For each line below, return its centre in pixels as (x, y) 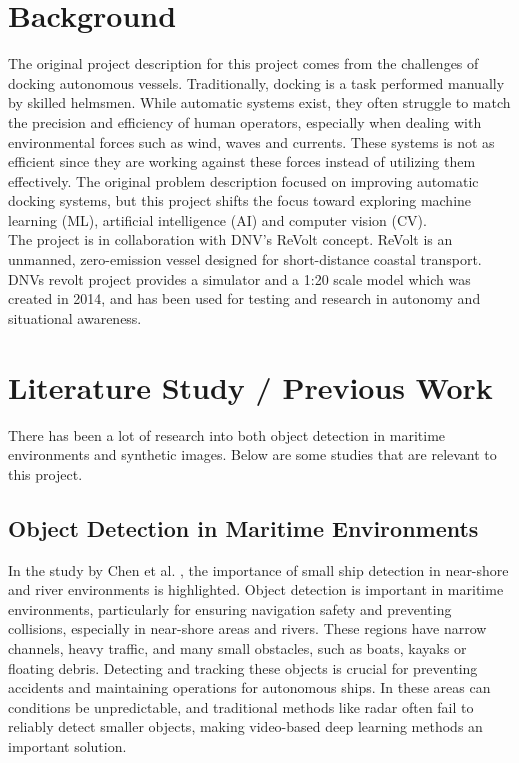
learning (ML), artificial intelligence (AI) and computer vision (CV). (217, 219)
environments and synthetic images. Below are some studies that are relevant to (252, 454)
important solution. (67, 745)
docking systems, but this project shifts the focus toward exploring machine (240, 200)
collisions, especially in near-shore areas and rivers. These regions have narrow (247, 628)
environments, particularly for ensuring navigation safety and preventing (230, 608)
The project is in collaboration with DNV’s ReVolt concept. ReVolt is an (230, 239)
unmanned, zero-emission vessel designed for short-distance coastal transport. (245, 259)
